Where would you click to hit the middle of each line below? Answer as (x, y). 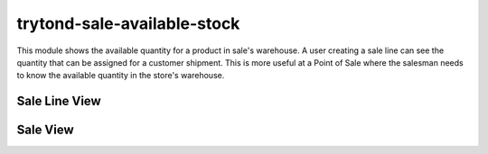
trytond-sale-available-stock (128, 23)
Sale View (45, 130)
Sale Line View (59, 101)
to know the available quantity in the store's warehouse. (121, 76)
